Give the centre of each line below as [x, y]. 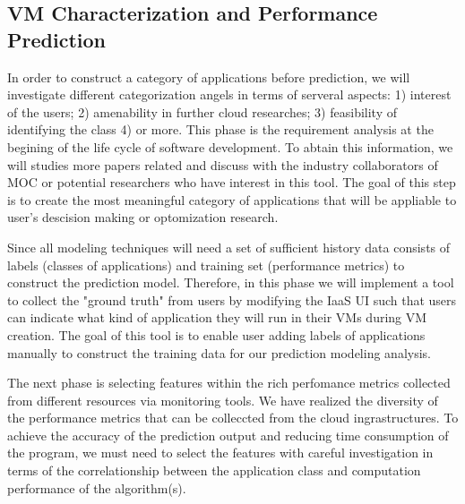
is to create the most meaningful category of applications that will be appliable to [232, 199]
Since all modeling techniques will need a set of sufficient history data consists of [229, 247]
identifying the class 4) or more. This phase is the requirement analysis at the [220, 129]
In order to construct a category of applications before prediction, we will [209, 77]
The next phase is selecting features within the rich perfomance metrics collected [229, 383]
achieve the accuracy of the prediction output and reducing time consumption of [228, 435]
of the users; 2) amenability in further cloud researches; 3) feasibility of [202, 111]
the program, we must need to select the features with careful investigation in [220, 453]
